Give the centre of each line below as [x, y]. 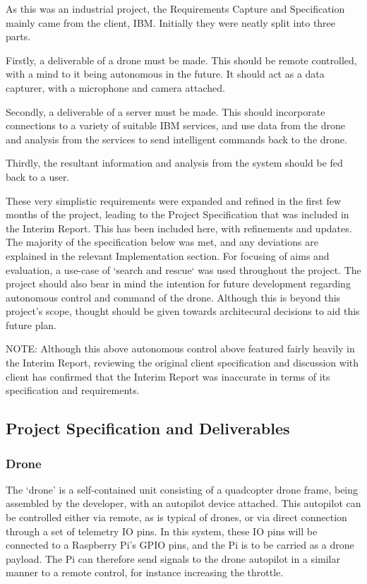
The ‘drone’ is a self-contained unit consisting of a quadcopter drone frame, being [182, 489]
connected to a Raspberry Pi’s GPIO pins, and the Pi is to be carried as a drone [180, 545]
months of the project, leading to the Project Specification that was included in [178, 214]
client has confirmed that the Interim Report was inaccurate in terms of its [168, 376]
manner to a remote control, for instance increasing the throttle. [145, 572]
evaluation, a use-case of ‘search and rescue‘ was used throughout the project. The [183, 269]
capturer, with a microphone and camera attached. [115, 87]
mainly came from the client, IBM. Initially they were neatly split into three [171, 22]
